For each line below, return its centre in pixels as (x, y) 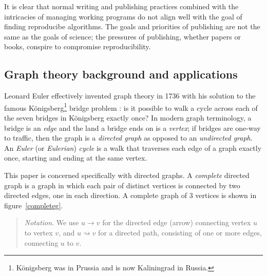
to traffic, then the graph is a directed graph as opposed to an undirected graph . (128, 138)
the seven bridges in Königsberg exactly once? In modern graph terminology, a (128, 118)
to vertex (39, 232)
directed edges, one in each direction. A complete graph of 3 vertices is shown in (130, 195)
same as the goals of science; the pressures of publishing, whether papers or (122, 36)
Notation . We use (52, 222)
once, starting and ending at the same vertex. (76, 158)
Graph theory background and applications (121, 74)
